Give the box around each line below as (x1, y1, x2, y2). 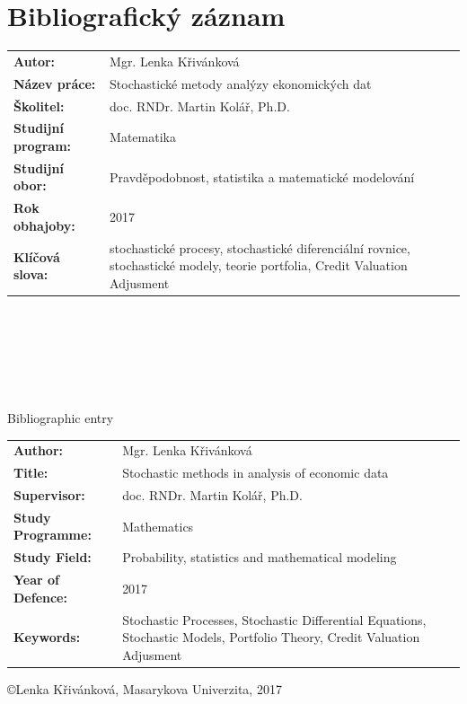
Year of (13, 570, 59, 589)
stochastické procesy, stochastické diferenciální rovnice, (110, 238, 410, 257)
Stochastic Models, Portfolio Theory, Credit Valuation (122, 628, 420, 647)
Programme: (13, 525, 92, 544)
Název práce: (13, 74, 96, 92)
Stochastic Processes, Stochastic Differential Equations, (122, 610, 427, 629)
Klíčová (13, 247, 60, 266)
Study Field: (13, 548, 92, 567)
